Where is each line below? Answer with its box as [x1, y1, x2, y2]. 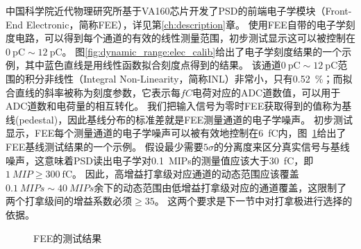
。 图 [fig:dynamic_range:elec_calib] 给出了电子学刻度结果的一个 [62, 44, 342, 58]
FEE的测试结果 [33, 230, 102, 245]
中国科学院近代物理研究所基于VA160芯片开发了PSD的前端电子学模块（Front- [6, 3, 352, 17]
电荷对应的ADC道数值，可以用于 [192, 85, 341, 99]
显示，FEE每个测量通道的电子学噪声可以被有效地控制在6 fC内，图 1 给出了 [6, 126, 346, 140]
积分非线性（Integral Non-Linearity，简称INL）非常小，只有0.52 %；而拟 [24, 71, 353, 85]
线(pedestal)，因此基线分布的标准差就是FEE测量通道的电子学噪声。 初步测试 [6, 112, 353, 126]
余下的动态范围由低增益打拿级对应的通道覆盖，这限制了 [94, 180, 347, 194]
